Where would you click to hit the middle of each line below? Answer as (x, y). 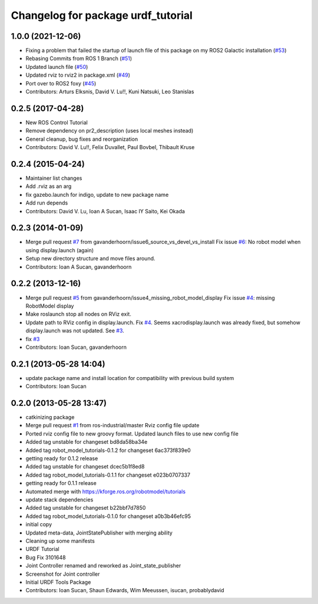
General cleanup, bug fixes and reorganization (82, 139)
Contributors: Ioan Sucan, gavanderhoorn (76, 347)
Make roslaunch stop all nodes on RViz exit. (79, 314)
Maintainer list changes (54, 178)
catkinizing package (50, 417)
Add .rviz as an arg (49, 186)
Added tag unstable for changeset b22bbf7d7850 (86, 508)
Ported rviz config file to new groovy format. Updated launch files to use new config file (132, 434)
